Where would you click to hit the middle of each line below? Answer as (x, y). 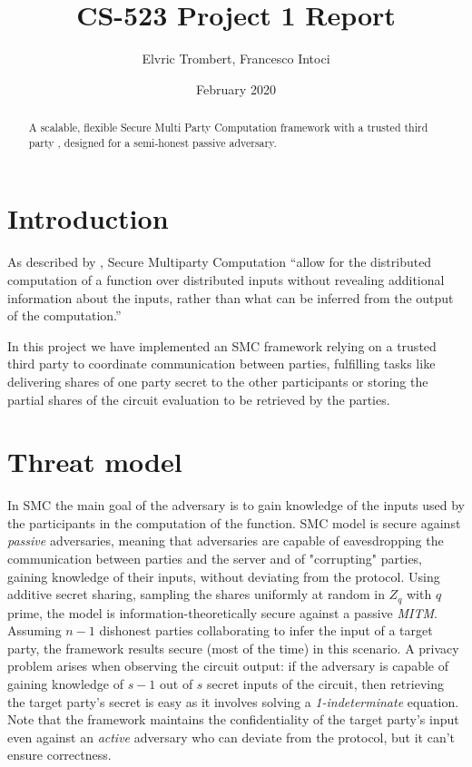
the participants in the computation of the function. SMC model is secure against (234, 522)
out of (176, 684)
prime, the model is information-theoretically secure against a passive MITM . (222, 612)
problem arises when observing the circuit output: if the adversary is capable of (228, 666)
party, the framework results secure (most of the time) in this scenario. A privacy (233, 648)
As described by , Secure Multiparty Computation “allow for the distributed (220, 262)
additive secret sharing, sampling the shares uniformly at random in (196, 594)
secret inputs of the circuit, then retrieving (325, 684)
